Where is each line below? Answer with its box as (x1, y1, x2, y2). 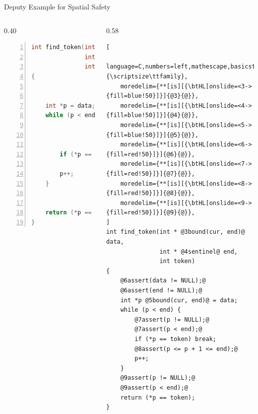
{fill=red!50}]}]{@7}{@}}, (106, 170, 195, 177)
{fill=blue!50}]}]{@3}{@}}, (106, 92, 199, 100)
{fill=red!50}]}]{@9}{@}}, (106, 209, 195, 216)
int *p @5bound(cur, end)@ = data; (120, 296, 238, 304)
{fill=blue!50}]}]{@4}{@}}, (106, 112, 199, 119)
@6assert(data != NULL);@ (120, 277, 206, 284)
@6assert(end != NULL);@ (120, 287, 202, 294)
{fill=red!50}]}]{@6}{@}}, (106, 150, 195, 158)
